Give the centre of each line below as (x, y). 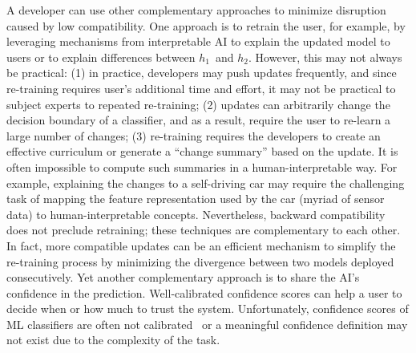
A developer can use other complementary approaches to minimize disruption (196, 10)
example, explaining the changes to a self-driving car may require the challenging (206, 183)
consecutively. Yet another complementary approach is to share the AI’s (183, 277)
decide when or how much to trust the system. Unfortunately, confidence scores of (208, 308)
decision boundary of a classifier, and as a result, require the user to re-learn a (199, 120)
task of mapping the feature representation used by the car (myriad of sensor (196, 199)
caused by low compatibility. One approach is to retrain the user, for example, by (206, 25)
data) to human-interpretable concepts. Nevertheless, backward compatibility (196, 214)
